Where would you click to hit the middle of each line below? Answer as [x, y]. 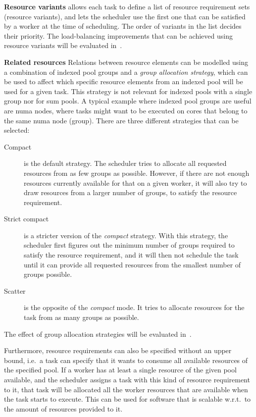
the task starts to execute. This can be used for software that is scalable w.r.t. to [128, 399]
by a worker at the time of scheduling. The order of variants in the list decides [123, 26]
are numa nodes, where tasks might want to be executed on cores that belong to [126, 110]
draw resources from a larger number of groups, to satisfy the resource [130, 192]
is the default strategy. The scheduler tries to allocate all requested [125, 163]
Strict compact [26, 219]
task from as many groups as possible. [81, 317]
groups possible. [48, 274]
